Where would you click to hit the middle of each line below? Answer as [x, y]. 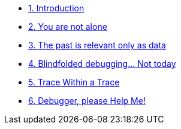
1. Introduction [56, 8]
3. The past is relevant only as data [97, 45]
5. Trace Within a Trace [74, 82]
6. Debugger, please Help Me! [87, 101]
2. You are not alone [68, 27]
